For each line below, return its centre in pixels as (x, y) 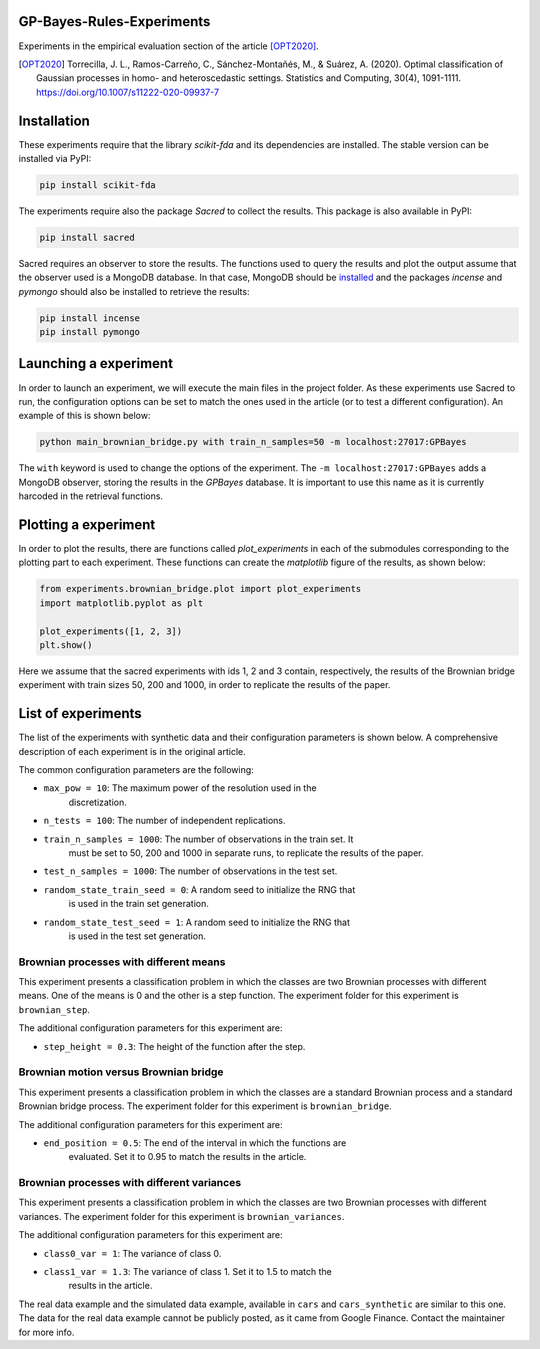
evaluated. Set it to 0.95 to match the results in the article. (187, 1157)
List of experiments (80, 713)
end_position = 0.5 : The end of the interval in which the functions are (195, 1142)
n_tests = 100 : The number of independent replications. (164, 821)
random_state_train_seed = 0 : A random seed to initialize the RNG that (199, 889)
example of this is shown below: (84, 416)
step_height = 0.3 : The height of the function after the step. (174, 1046)
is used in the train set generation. (138, 904)
